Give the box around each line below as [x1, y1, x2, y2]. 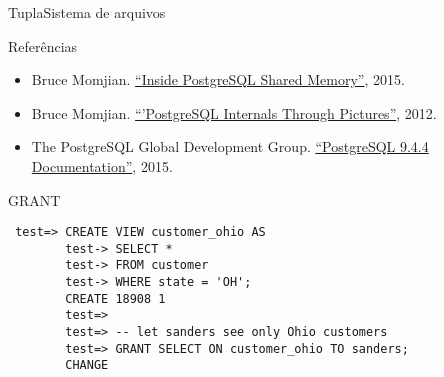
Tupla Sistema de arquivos [8, 2, 166, 22]
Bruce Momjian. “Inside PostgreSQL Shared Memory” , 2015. [31, 69, 405, 90]
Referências [8, 35, 78, 56]
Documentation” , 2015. [31, 155, 173, 176]
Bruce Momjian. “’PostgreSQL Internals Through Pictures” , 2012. [31, 102, 437, 123]
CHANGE [65, 358, 109, 373]
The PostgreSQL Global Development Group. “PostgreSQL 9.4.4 [31, 136, 429, 157]
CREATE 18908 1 [65, 291, 166, 306]
